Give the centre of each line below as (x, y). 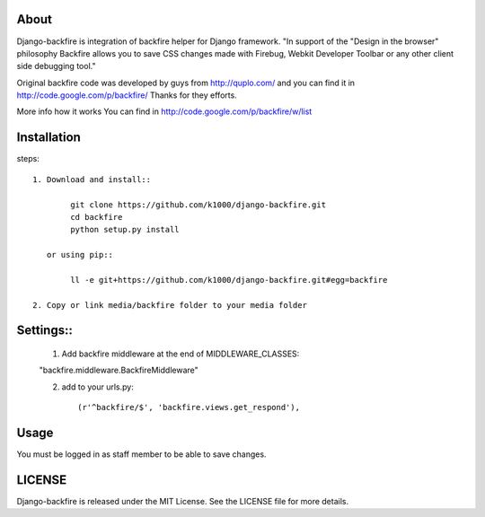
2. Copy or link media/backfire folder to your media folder (170, 305)
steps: (28, 159)
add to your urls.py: (97, 387)
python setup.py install (125, 230)
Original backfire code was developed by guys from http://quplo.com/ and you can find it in (185, 83)
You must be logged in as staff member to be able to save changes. (141, 454)
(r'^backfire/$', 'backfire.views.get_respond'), (189, 407)
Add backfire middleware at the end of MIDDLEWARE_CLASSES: (181, 354)
